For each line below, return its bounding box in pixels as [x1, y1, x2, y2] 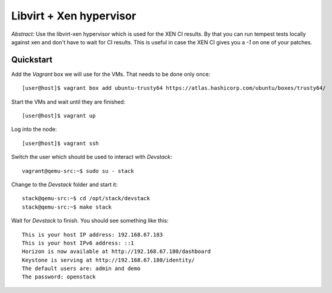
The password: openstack [22, 274, 96, 280]
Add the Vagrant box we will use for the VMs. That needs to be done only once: [11, 70, 211, 78]
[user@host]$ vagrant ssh [22, 140, 100, 147]
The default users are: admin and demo [22, 265, 141, 272]
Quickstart [11, 55, 53, 65]
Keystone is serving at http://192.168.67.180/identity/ [22, 257, 195, 263]
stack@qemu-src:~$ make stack [22, 203, 112, 210]
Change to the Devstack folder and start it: [11, 181, 118, 188]
